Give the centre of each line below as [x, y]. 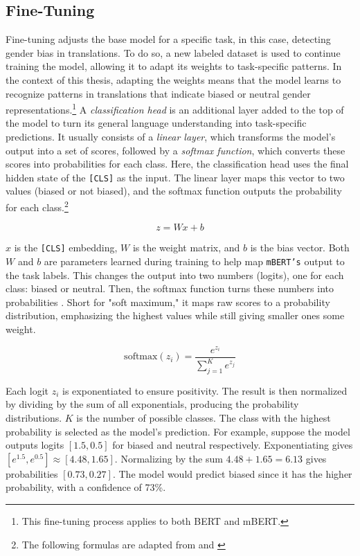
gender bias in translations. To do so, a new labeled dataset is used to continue [173, 52]
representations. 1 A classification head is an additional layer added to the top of [175, 108]
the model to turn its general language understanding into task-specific [156, 123]
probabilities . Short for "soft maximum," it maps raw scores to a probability [168, 302]
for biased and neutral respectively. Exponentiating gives [233, 445]
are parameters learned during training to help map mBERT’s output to [194, 261]
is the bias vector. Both [300, 248]
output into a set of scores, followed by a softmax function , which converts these [175, 150]
